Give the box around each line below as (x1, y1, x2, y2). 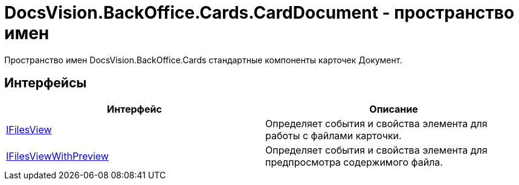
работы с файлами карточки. (265, 129, 402, 142)
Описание (369, 102, 418, 115)
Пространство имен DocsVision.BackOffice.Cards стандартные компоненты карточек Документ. (4, 54, 402, 65)
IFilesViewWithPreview (6, 149, 109, 162)
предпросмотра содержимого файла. (265, 155, 443, 168)
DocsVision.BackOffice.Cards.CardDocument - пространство (4, 2, 515, 23)
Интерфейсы (4, 75, 87, 91)
